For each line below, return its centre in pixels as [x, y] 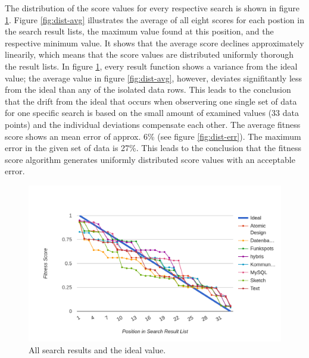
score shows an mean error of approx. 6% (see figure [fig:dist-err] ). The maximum [153, 136]
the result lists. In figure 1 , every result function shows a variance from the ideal [151, 66]
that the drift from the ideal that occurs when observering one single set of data [151, 101]
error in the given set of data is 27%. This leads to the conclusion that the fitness [153, 148]
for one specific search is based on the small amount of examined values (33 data [152, 113]
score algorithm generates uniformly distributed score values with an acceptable [150, 159]
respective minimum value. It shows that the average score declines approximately [154, 43]
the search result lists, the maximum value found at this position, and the [139, 31]
